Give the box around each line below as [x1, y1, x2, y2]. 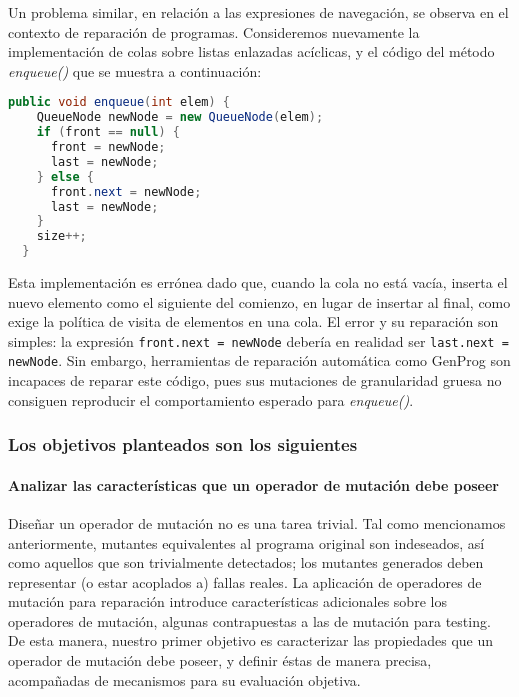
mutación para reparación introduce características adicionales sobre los [8, 591, 447, 612]
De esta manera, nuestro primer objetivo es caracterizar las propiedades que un [8, 630, 494, 651]
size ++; [36, 229, 87, 244]
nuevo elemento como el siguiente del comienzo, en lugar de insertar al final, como [8, 291, 511, 312]
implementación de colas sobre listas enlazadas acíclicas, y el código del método [8, 41, 495, 62]
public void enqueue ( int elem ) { [8, 95, 231, 110]
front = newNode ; [50, 140, 166, 154]
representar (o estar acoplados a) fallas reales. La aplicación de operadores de [8, 571, 482, 592]
